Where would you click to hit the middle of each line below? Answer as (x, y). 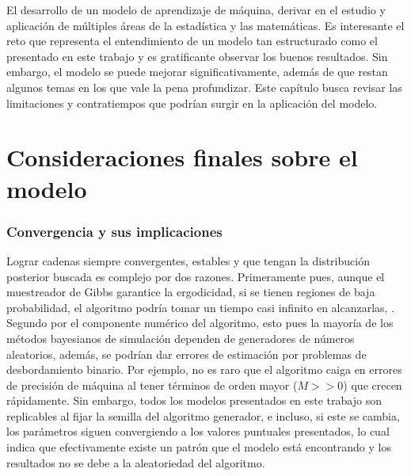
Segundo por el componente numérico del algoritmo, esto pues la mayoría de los (200, 323)
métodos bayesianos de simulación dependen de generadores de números (181, 338)
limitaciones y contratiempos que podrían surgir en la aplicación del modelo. (192, 103)
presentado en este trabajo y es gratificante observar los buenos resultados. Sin (197, 56)
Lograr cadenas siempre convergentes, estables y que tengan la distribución (188, 260)
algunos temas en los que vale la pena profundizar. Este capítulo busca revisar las (204, 87)
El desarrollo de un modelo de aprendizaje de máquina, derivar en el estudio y (196, 10)
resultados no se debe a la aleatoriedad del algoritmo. (136, 462)
